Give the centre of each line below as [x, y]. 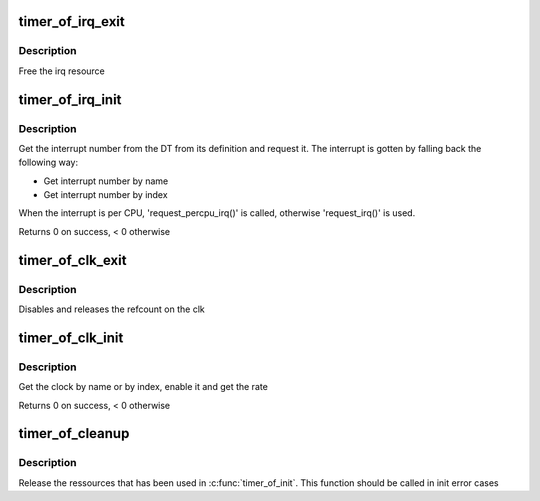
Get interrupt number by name [106, 181]
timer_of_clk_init [71, 337]
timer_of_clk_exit [72, 260]
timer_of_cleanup [74, 433]
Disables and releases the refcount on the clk [111, 309]
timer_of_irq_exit [71, 21]
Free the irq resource [61, 71]
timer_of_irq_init [70, 99]
